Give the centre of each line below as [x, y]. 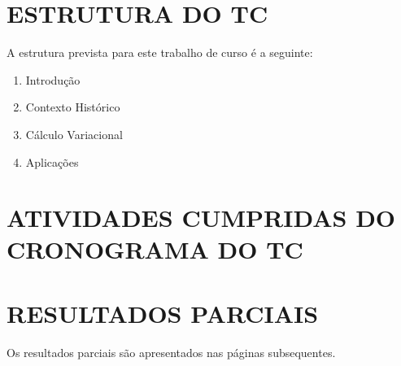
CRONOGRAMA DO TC [155, 249]
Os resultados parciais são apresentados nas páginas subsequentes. [171, 352]
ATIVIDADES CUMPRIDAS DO [201, 218]
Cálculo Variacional [74, 134]
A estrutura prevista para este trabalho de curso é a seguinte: [160, 52]
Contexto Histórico [73, 107]
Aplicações [52, 161]
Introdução [53, 79]
